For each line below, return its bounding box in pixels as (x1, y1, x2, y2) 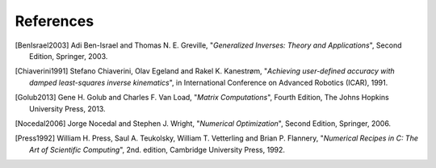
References (15, 12, 94, 30)
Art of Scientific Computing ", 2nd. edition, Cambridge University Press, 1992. (29, 145, 286, 154)
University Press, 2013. (29, 103, 106, 113)
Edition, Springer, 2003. (29, 51, 108, 61)
